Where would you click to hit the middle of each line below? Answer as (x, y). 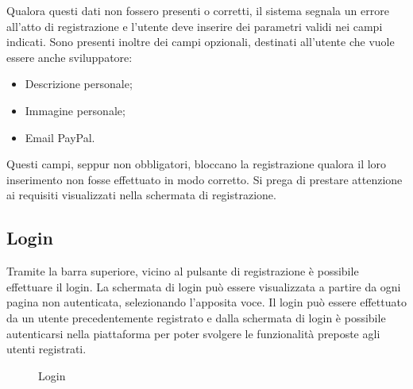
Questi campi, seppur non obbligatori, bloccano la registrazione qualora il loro (197, 164)
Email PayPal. (60, 137)
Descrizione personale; (79, 84)
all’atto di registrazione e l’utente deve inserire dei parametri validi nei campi (195, 26)
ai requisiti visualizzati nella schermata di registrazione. (141, 195)
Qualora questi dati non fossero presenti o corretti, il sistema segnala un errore (198, 10)
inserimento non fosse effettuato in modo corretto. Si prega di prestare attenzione (205, 179)
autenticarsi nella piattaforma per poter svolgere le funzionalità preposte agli (193, 333)
